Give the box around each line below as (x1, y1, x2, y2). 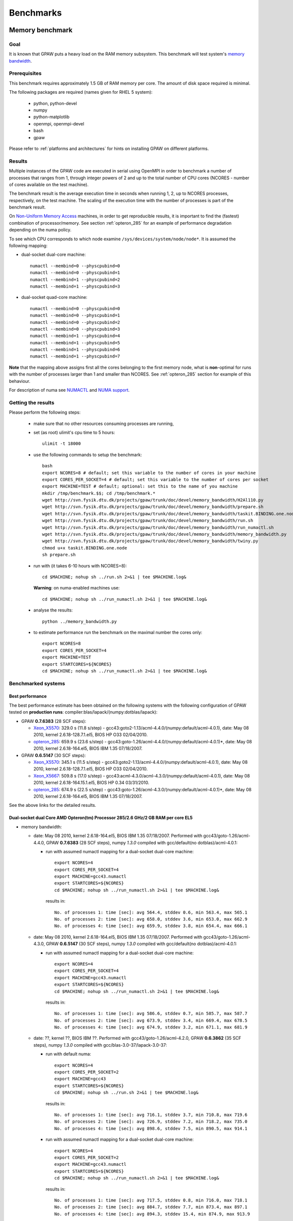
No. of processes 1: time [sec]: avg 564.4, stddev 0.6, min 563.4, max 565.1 (54, 909, 248, 915)
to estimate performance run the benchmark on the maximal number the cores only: (33, 629, 203, 635)
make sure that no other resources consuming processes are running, (33, 421, 174, 426)
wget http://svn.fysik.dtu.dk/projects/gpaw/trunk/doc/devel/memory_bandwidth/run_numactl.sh (42, 525, 274, 530)
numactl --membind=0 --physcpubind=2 (30, 319, 121, 325)
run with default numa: (45, 1051, 91, 1057)
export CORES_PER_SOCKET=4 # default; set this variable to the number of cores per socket (42, 477, 269, 482)
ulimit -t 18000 (42, 441, 81, 446)
